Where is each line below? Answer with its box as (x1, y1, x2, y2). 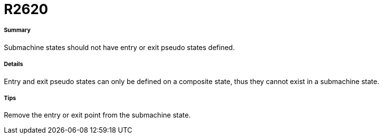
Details (4, 61, 23, 68)
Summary (4, 27, 31, 34)
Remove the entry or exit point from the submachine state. (4, 111, 191, 120)
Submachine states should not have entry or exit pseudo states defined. (4, 43, 235, 52)
